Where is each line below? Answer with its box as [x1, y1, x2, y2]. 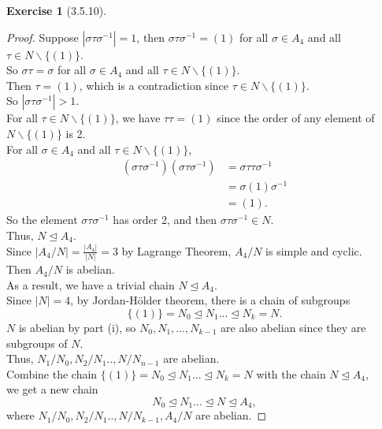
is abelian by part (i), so [18, 319, 136, 335]
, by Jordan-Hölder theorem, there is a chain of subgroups [70, 292, 350, 308]
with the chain [256, 365, 326, 382]
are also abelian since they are [221, 319, 366, 335]
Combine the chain [6, 365, 98, 382]
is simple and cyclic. [265, 242, 362, 259]
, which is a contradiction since [79, 76, 228, 93]
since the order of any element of [217, 110, 375, 126]
